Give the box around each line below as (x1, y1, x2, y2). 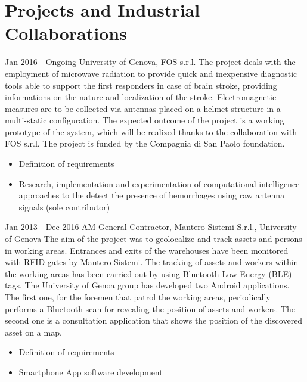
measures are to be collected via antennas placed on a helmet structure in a (5, 102, 281, 114)
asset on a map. (5, 325, 62, 338)
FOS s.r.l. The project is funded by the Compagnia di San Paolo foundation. (5, 137, 285, 150)
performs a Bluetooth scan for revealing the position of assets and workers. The (5, 302, 296, 315)
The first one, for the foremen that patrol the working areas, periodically (5, 291, 271, 303)
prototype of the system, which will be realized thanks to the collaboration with (5, 125, 297, 138)
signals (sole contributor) (18, 200, 110, 213)
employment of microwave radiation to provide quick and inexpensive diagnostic (5, 67, 297, 79)
